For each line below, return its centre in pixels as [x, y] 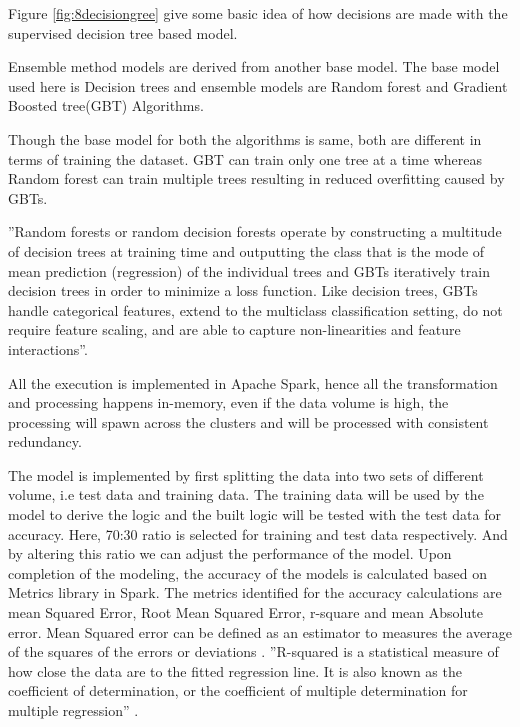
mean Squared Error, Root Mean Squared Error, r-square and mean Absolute [245, 612]
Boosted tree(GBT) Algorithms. [106, 105]
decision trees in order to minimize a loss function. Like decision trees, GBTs [243, 290]
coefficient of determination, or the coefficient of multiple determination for [238, 690]
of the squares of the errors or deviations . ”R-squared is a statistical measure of [253, 651]
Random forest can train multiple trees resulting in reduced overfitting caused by [256, 178]
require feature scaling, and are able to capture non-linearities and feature [234, 329]
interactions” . [48, 348]
